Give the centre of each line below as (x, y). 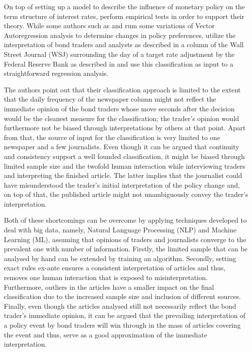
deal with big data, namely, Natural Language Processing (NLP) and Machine (120, 230)
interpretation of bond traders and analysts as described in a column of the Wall (124, 44)
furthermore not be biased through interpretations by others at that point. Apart (125, 128)
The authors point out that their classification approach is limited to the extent (122, 89)
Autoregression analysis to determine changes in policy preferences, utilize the (120, 35)
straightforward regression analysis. (56, 73)
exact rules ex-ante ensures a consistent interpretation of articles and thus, (115, 268)
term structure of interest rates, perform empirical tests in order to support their (124, 16)
